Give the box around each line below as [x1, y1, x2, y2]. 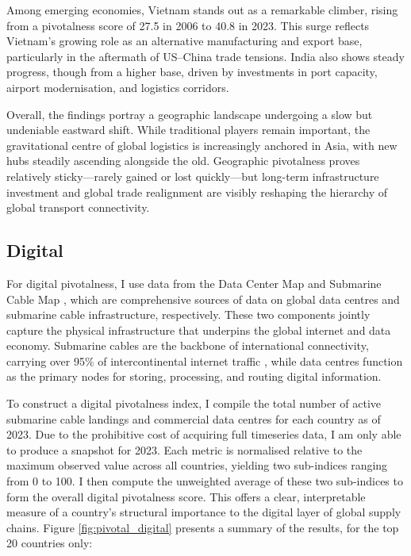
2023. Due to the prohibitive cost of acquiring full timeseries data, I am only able [6, 426, 401, 443]
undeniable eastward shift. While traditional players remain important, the [6, 121, 371, 138]
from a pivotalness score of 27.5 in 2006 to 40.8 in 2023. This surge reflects [6, 17, 370, 33]
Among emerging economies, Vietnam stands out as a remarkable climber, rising [6, 2, 398, 17]
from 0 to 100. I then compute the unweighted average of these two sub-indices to [6, 473, 403, 489]
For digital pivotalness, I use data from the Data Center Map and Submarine [6, 274, 382, 291]
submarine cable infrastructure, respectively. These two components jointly [6, 306, 371, 323]
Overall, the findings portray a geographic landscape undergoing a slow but [6, 105, 373, 122]
